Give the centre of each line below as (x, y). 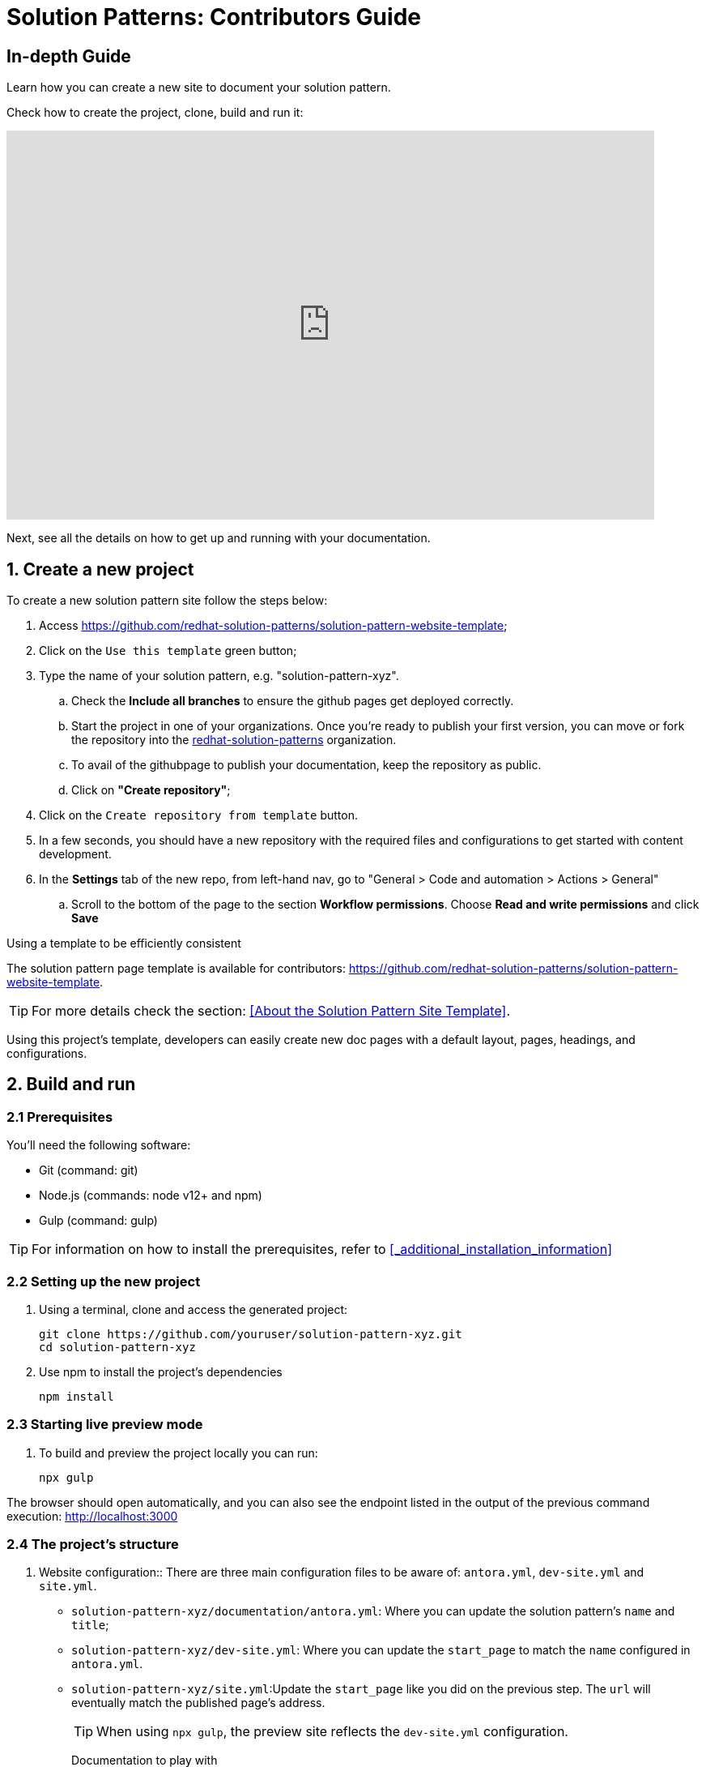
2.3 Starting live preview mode (105, 1425)
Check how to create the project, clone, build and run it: (155, 113)
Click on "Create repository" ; (151, 790)
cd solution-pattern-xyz (117, 1347)
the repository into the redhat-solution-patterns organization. (234, 740)
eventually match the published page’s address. (198, 1703)
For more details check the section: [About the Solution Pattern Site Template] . (271, 1011)
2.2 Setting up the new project (104, 1281)
